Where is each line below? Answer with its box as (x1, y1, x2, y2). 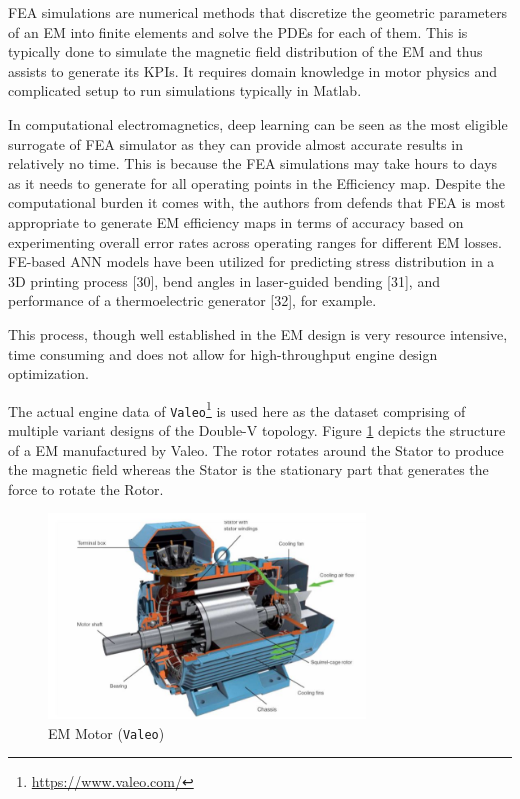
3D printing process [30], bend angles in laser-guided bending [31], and (8, 270, 440, 291)
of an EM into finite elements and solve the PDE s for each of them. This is (8, 21, 468, 42)
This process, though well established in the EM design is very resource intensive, (8, 323, 508, 344)
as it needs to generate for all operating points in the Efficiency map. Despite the (8, 172, 506, 193)
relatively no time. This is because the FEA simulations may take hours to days (8, 153, 498, 174)
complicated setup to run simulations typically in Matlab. (8, 80, 362, 101)
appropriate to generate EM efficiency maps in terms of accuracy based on (8, 211, 464, 232)
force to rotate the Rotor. (8, 478, 164, 499)
